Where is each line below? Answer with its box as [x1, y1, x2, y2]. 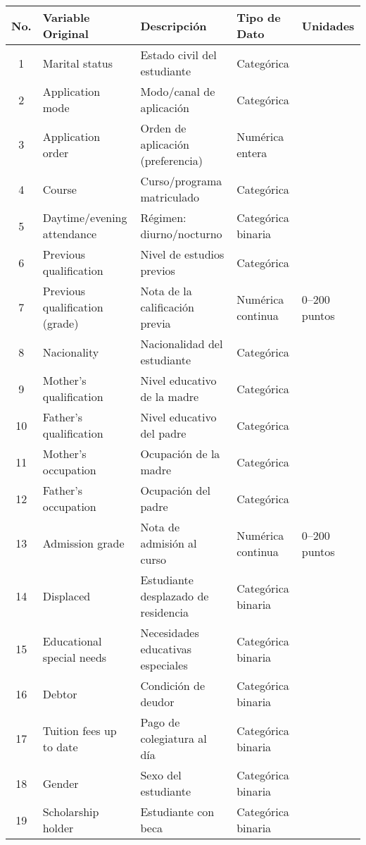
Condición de [140, 677, 206, 693]
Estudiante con [140, 803, 215, 820]
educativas [140, 641, 191, 657]
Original [42, 25, 89, 42]
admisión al [140, 535, 197, 551]
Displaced [42, 588, 91, 604]
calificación [140, 299, 194, 315]
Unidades [301, 17, 355, 34]
